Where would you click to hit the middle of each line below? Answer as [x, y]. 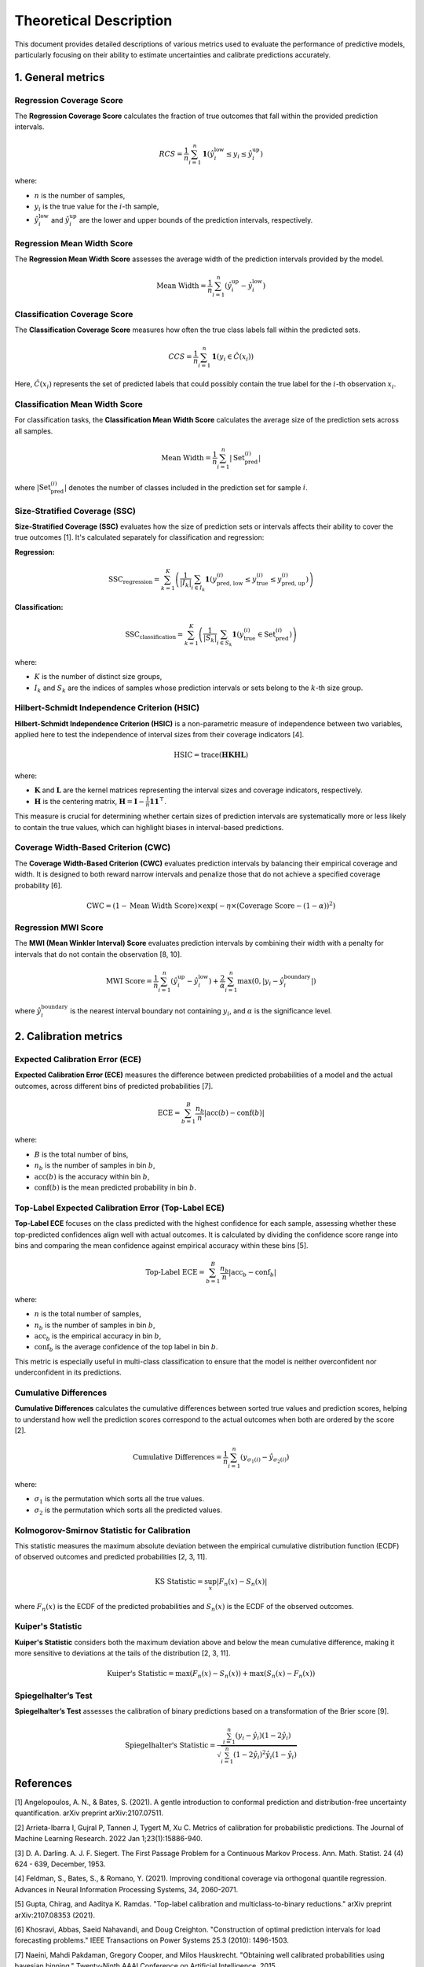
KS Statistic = [179, 1581]
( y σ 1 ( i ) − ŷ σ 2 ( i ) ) [265, 1459]
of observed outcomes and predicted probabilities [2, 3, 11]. [111, 1557]
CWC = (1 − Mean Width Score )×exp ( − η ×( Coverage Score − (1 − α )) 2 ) [211, 905]
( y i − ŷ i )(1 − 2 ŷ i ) [263, 1736]
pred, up [293, 583]
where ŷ [28, 1010]
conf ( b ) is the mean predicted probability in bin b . [115, 1187]
